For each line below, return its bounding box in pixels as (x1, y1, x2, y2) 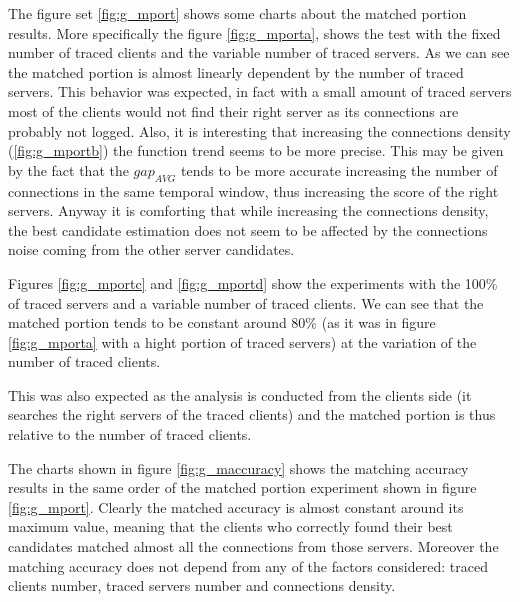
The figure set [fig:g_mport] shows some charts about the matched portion (8, 3, 467, 23)
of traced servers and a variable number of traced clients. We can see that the (8, 292, 484, 313)
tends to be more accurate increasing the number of (180, 159, 498, 180)
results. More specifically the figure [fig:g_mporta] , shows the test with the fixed (8, 22, 501, 43)
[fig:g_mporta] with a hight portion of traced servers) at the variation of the (8, 331, 477, 352)
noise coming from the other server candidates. (8, 239, 295, 260)
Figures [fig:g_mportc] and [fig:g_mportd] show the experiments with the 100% (8, 272, 498, 293)
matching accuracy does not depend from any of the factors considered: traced (8, 555, 488, 576)
